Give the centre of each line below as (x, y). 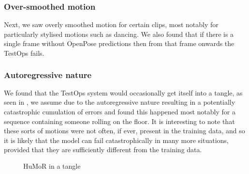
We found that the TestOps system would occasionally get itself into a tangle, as (123, 92)
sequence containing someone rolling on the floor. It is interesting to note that (119, 121)
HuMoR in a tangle (52, 166)
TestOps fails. (24, 53)
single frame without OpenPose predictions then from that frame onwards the (119, 43)
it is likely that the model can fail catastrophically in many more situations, (116, 140)
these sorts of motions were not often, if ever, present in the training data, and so (124, 131)
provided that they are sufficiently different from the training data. (103, 150)
